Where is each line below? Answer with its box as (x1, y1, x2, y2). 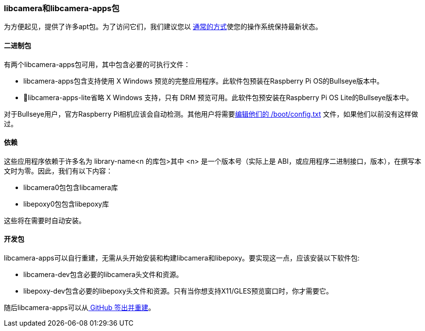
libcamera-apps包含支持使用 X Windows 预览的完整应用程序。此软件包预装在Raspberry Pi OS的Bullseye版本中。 (23, 76, 384, 85)
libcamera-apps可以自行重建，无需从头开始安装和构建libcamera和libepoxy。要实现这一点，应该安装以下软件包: (4, 254, 360, 262)
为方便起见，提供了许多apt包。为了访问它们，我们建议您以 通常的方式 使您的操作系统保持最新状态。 (4, 22, 322, 31)
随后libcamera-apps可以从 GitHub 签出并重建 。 (4, 303, 155, 312)
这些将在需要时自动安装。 (4, 216, 85, 225)
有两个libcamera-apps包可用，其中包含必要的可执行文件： (4, 60, 190, 69)
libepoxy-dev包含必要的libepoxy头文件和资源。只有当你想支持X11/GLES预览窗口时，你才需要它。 (23, 287, 333, 296)
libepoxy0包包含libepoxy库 (23, 199, 109, 208)
